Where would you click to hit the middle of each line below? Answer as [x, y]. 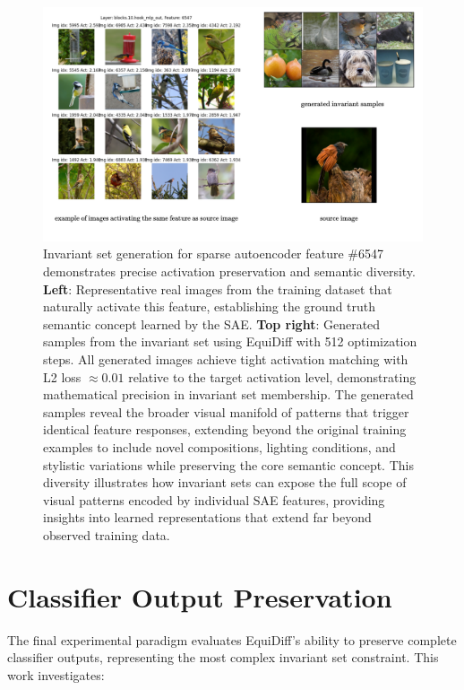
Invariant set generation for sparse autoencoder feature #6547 [214, 253]
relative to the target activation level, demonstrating [272, 376]
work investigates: [56, 674]
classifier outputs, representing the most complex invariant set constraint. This [223, 657]
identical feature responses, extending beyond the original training [225, 429]
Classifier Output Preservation [200, 596]
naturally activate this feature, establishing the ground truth [210, 306]
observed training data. [107, 534]
